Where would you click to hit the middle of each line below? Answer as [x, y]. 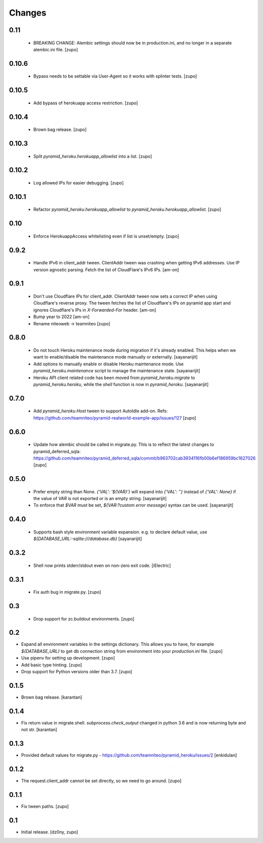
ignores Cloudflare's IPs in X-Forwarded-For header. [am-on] [95, 310]
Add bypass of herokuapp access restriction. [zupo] [86, 103]
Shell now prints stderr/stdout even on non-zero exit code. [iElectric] [102, 565]
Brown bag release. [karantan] [52, 697]
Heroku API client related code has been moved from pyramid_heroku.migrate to [114, 378]
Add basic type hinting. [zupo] [52, 665]
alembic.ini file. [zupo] [56, 49]
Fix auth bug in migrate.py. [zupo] [67, 592]
